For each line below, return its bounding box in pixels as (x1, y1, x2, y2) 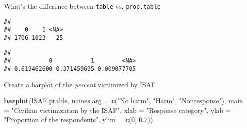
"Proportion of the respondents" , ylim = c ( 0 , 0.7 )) (4, 114, 153, 125)
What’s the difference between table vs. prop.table (4, 1, 161, 11)
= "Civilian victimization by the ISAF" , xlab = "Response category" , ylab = (4, 105, 231, 115)
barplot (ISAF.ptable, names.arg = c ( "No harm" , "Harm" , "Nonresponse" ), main (4, 96, 243, 106)
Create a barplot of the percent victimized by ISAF (4, 79, 156, 89)
